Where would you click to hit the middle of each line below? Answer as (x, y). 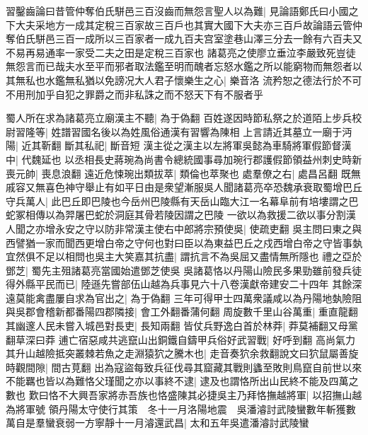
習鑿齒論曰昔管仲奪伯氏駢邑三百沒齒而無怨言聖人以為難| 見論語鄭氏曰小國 (177, 11)
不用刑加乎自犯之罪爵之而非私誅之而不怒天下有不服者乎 (134, 94)
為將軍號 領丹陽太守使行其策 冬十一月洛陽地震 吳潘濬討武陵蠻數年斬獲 (176, 408)
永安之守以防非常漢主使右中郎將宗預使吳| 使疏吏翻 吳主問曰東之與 (208, 228)
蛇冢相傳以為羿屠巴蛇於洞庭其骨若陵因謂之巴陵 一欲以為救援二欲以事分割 (176, 215)
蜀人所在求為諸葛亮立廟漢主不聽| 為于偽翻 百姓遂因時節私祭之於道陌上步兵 (179, 118)
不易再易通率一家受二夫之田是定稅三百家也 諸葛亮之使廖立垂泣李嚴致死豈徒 (181, 52)
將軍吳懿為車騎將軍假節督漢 (287, 145)
